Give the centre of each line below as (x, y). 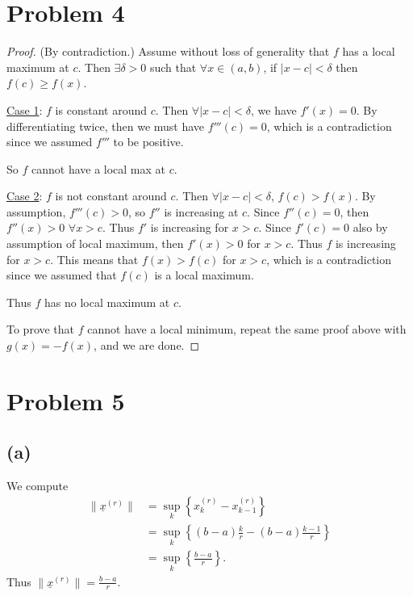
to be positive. (148, 142)
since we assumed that (62, 275)
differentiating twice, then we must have (106, 126)
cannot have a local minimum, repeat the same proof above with (247, 329)
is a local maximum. (204, 275)
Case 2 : (25, 196)
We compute (38, 486)
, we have (274, 109)
